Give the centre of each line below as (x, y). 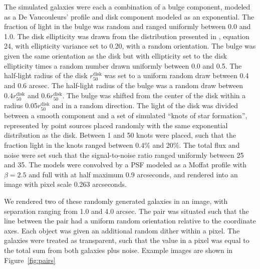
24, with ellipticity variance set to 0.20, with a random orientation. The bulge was (130, 46)
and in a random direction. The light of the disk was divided (145, 105)
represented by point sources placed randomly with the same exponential (116, 125)
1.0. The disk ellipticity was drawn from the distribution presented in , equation (127, 36)
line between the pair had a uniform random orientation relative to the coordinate (130, 221)
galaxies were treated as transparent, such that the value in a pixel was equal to (127, 240)
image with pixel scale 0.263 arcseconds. (65, 184)
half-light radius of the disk (46, 75)
